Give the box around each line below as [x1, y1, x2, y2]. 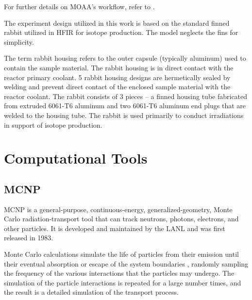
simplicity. [4, 36, 34, 47]
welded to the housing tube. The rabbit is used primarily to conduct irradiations [4, 110, 244, 120]
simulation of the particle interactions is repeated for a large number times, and [4, 277, 241, 287]
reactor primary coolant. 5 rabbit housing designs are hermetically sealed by [4, 72, 231, 82]
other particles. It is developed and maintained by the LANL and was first [4, 223, 225, 233]
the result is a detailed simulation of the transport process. [4, 287, 179, 297]
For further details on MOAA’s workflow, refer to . [4, 1, 155, 11]
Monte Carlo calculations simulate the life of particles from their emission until [4, 249, 239, 259]
